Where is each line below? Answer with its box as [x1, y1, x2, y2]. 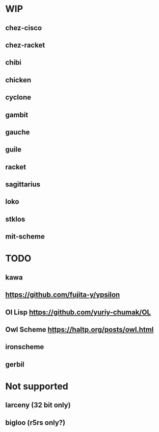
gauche [5, 127, 30, 136]
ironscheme [5, 342, 44, 351]
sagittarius [5, 180, 41, 189]
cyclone [5, 93, 32, 102]
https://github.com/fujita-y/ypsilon [5, 290, 120, 299]
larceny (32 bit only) [5, 401, 71, 409]
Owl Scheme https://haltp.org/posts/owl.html [5, 326, 154, 334]
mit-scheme [5, 232, 45, 241]
